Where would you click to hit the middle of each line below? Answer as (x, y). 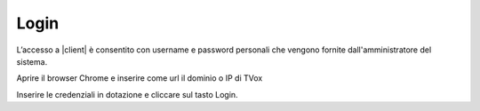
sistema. (32, 61)
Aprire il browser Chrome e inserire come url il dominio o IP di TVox (140, 78)
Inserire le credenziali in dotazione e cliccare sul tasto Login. (128, 94)
